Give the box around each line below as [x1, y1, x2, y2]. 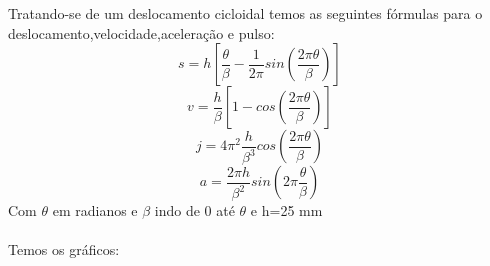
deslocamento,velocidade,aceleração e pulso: [8, 22, 275, 43]
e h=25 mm [250, 200, 323, 221]
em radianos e [52, 200, 138, 221]
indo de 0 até [154, 200, 235, 221]
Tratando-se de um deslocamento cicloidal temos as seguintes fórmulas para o [8, 3, 483, 24]
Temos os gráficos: [8, 239, 120, 260]
